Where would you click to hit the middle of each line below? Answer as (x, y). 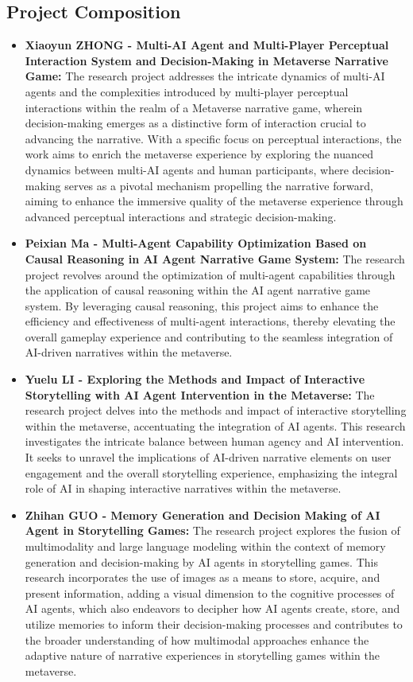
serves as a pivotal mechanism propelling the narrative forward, (219, 185)
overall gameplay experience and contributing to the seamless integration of (209, 336)
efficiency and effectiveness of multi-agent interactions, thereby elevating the (210, 321)
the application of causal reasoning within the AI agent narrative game (198, 290)
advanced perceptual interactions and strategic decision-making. (181, 216)
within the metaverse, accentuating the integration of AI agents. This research (215, 425)
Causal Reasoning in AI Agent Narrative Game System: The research (215, 258)
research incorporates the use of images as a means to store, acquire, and (203, 577)
